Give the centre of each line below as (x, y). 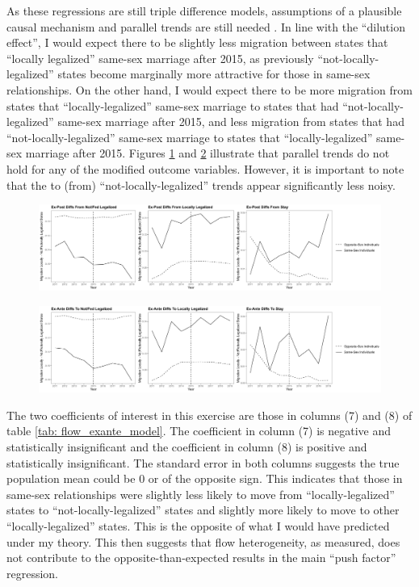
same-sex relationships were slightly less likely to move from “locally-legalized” (201, 494)
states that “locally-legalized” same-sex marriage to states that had (173, 105)
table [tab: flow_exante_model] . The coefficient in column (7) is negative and (199, 431)
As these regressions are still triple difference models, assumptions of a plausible (204, 10)
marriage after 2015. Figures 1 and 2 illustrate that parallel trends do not (207, 153)
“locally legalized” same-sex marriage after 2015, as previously (160, 58)
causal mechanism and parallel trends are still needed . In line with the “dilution (206, 26)
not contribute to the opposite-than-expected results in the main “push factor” (201, 558)
